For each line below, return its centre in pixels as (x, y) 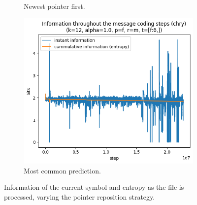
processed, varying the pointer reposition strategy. (80, 196)
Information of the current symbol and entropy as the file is (94, 187)
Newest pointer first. (54, 6)
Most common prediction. (62, 170)
